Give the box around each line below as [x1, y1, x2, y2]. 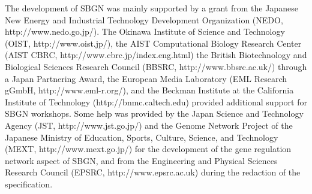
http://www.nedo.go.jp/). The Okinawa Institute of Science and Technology [5, 25, 285, 38]
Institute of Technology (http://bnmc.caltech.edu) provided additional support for [5, 95, 307, 108]
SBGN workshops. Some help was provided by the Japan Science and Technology [5, 107, 304, 120]
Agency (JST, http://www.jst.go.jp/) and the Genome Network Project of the [5, 119, 293, 131]
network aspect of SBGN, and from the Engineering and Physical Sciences [5, 154, 278, 166]
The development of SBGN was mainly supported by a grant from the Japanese [5, 2, 298, 14]
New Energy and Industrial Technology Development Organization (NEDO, [5, 13, 283, 26]
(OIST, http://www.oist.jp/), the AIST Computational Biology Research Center [5, 37, 302, 49]
